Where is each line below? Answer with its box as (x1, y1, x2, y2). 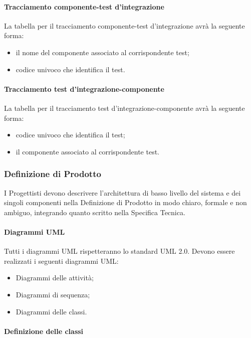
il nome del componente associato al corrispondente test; (16, 47, 189, 57)
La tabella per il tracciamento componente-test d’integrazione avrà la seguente (4, 20, 245, 31)
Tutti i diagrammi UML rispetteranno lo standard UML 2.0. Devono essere (4, 246, 235, 256)
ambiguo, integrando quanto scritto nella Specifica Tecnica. (4, 207, 185, 217)
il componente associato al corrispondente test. (16, 146, 159, 156)
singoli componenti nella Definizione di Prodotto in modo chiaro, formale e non (4, 197, 247, 208)
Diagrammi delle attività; (16, 272, 94, 283)
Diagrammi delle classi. (16, 306, 87, 316)
